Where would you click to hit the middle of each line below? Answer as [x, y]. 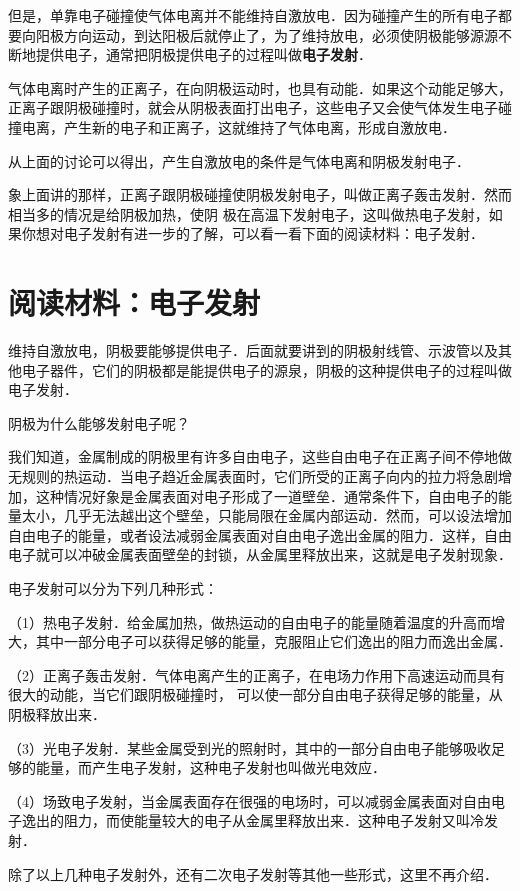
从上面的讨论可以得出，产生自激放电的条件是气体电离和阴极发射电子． [239, 160]
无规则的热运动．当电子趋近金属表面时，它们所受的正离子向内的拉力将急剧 [253, 476]
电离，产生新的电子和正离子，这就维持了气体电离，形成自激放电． [238, 126]
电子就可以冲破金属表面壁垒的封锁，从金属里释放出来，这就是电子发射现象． [260, 554]
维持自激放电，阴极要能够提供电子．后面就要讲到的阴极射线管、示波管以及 [253, 350]
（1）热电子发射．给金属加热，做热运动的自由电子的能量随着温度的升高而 [249, 621]
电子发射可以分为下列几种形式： [113, 588]
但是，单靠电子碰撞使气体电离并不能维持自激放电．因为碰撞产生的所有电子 [253, 15]
